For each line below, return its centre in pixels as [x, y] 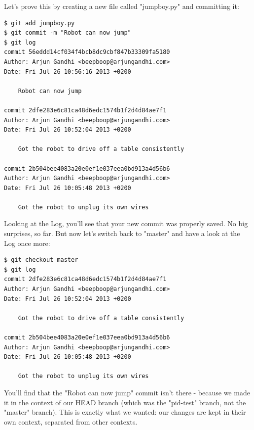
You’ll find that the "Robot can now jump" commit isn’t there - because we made [127, 392]
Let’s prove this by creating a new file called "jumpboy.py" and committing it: [122, 6]
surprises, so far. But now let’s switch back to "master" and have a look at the [122, 233]
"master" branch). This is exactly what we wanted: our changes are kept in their [125, 412]
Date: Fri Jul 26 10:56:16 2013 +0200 [68, 72]
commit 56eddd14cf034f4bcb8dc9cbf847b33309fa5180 [87, 52]
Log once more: [27, 243]
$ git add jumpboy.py [39, 23]
